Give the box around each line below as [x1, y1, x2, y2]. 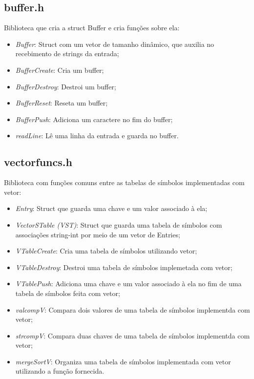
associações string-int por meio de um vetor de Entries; [15, 229, 180, 239]
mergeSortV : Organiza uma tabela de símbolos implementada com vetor [15, 356, 231, 366]
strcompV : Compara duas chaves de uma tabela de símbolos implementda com [15, 330, 250, 340]
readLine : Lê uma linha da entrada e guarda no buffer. [15, 130, 179, 141]
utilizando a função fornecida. [15, 366, 105, 376]
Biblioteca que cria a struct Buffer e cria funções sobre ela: [4, 22, 180, 33]
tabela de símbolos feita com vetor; [15, 288, 120, 298]
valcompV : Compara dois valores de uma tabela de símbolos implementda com [15, 304, 250, 315]
